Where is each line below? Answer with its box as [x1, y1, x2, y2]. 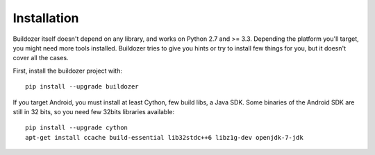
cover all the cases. [12, 54, 69, 62]
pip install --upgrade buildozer [25, 83, 139, 91]
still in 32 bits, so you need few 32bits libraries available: [12, 107, 175, 116]
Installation [12, 10, 79, 26]
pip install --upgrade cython [25, 124, 128, 131]
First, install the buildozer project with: [12, 66, 123, 75]
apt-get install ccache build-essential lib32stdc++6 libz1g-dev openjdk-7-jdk [25, 134, 303, 141]
